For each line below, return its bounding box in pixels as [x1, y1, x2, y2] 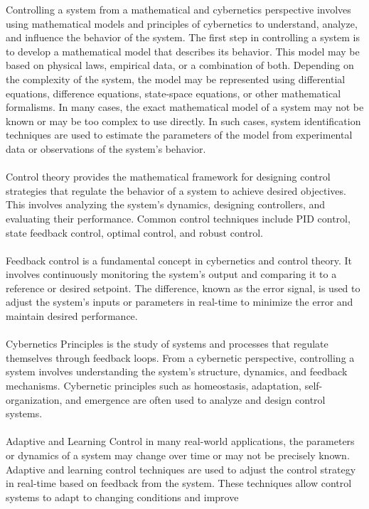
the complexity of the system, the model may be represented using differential [6, 71, 346, 86]
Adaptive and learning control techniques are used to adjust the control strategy [6, 461, 356, 476]
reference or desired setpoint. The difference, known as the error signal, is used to [6, 280, 360, 295]
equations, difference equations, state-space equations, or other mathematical [6, 85, 341, 100]
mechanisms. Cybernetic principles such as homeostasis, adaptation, [6, 378, 302, 393]
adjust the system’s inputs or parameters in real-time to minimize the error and [6, 294, 353, 309]
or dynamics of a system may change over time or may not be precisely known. [6, 448, 350, 462]
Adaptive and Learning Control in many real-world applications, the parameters [6, 434, 355, 449]
